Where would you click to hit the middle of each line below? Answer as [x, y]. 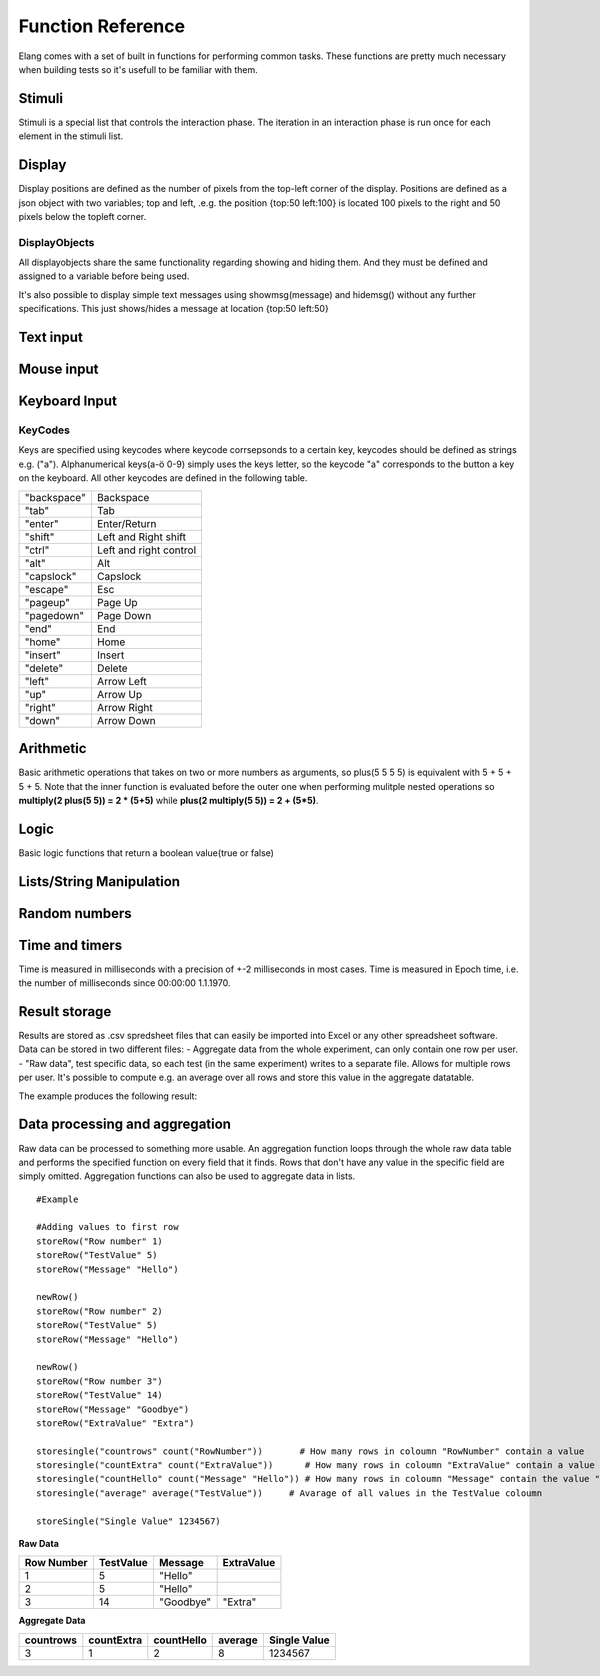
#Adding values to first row [107, 1227]
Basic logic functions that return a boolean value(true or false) [146, 852]
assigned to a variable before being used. [104, 276]
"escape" [46, 589]
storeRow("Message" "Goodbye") [113, 1409]
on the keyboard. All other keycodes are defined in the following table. [163, 478]
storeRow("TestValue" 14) [100, 1395]
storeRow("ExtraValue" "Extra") [115, 1423]
